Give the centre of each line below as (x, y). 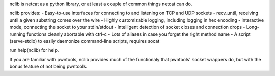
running (18, 34)
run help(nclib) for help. (34, 50)
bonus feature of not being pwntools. (48, 67)
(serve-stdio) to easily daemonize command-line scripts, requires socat (85, 41)
